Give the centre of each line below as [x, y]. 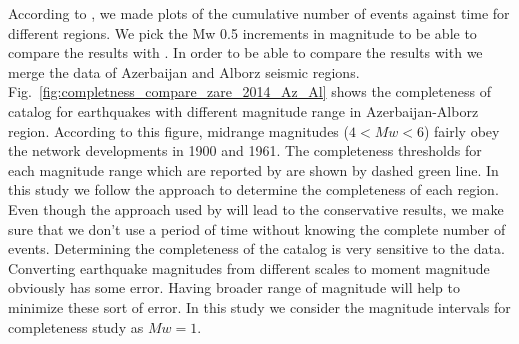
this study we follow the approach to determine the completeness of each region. [253, 189]
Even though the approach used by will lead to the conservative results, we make [256, 208]
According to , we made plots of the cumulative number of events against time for [259, 13]
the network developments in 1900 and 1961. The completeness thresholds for [245, 150]
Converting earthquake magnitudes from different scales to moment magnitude [249, 267]
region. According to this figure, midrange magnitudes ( [178, 130]
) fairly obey [461, 130]
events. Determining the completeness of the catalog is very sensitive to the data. [256, 248]
